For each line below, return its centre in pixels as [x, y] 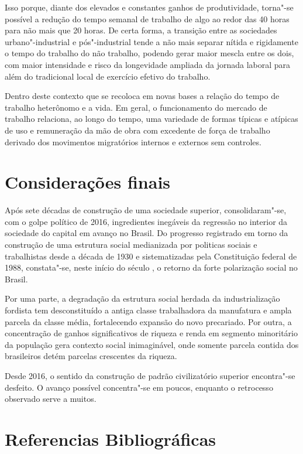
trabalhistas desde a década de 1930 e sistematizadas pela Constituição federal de [151, 256]
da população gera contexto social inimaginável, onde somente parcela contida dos [152, 344]
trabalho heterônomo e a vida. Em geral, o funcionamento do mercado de [136, 107]
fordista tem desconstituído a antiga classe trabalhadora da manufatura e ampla [148, 310]
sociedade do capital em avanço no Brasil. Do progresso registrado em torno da [147, 233]
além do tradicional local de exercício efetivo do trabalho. [108, 76]
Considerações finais [88, 182]
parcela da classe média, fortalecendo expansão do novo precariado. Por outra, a [148, 321]
